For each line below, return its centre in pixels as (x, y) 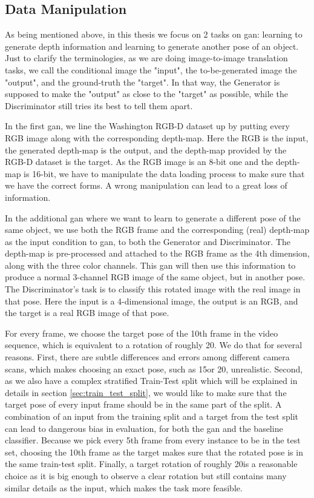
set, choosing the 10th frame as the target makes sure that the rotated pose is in (154, 452)
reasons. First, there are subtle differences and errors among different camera (147, 357)
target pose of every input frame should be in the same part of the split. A (143, 404)
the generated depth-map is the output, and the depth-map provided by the (146, 150)
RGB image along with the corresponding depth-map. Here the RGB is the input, (157, 137)
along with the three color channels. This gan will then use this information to (150, 265)
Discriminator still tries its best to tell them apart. (99, 105)
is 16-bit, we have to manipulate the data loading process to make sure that (164, 173)
